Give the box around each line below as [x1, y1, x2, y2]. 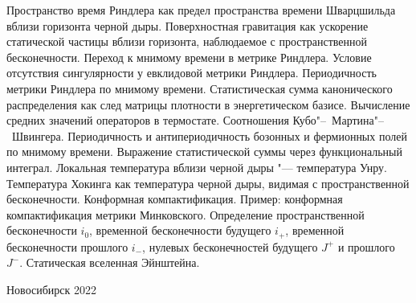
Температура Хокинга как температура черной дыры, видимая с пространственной [6, 174, 410, 191]
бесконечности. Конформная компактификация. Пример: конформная [6, 190, 343, 207]
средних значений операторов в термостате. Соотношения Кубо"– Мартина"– [6, 112, 385, 129]
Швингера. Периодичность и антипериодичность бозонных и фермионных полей [11, 127, 407, 144]
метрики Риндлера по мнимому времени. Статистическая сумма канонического [6, 80, 393, 96]
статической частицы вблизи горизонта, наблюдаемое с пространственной [6, 33, 368, 50]
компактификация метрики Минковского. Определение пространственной [6, 206, 365, 223]
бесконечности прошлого [6, 238, 128, 255]
